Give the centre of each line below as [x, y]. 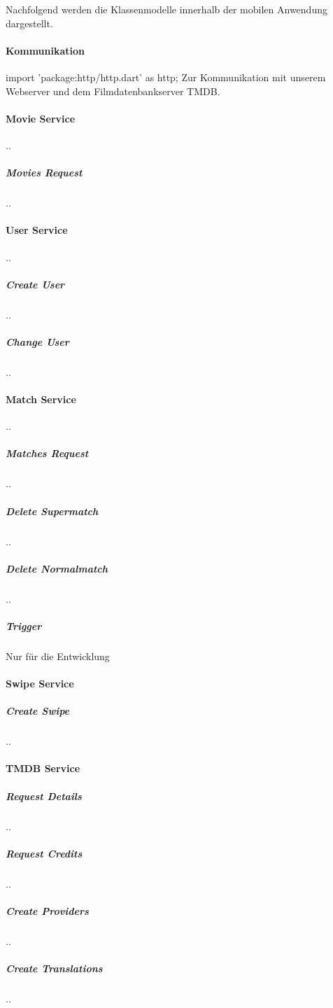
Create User [35, 284]
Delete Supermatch [52, 511]
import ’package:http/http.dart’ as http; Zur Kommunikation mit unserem [166, 77]
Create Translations [54, 968]
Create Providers [47, 910]
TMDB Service [43, 768]
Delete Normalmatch [57, 568]
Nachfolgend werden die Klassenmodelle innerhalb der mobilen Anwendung [166, 9]
